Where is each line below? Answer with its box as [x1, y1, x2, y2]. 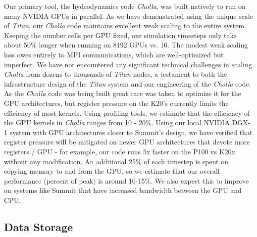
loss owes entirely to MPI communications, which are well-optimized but [4, 49, 224, 59]
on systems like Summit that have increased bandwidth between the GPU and [4, 185, 242, 195]
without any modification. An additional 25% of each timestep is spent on [4, 156, 228, 166]
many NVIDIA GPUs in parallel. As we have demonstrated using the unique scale [4, 10, 253, 21]
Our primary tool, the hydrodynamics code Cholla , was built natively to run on [4, 1, 246, 11]
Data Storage [4, 219, 73, 234]
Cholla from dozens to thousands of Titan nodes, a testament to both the [4, 69, 227, 79]
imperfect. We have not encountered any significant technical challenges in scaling [4, 59, 252, 69]
